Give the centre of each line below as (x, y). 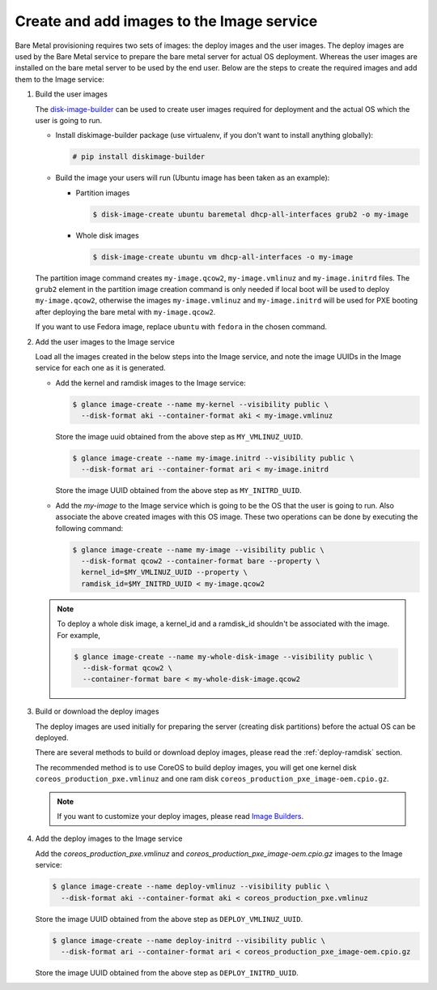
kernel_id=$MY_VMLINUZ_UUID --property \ (165, 572)
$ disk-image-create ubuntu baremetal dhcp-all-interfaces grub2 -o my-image (250, 214)
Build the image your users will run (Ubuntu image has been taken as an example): (193, 178)
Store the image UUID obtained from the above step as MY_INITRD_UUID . (179, 491)
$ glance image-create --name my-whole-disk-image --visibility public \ (223, 656)
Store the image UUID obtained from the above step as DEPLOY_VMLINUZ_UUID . (169, 919)
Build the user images (72, 94)
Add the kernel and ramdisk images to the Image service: (151, 383)
